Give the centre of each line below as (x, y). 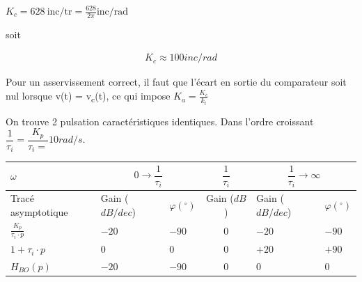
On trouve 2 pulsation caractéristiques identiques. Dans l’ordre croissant (160, 121)
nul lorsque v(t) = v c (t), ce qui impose (88, 96)
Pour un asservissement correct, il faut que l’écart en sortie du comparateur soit (176, 82)
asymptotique (39, 211)
